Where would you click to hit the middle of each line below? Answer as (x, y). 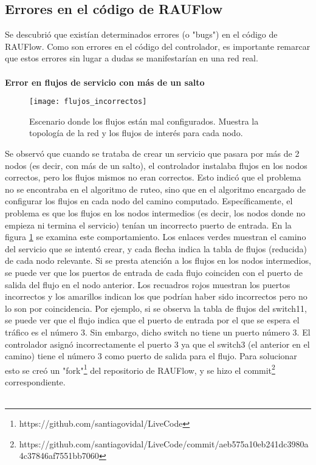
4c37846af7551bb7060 (59, 456)
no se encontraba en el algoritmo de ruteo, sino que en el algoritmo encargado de (155, 189)
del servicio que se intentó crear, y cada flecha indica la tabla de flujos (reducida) (156, 248)
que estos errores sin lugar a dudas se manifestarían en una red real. (132, 58)
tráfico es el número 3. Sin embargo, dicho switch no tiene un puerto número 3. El (158, 332)
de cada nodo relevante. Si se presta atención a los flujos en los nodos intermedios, (158, 260)
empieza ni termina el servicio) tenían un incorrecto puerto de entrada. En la (148, 225)
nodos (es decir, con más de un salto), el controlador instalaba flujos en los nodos (156, 165)
